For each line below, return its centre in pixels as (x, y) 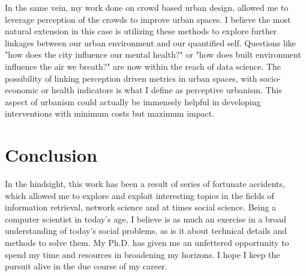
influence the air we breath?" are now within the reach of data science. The (143, 66)
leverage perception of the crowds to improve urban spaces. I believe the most (148, 19)
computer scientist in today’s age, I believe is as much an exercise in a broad (146, 219)
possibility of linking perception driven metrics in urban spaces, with (131, 78)
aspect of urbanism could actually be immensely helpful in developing (133, 101)
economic (22, 90)
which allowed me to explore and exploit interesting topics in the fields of (139, 195)
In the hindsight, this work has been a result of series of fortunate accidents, (145, 184)
